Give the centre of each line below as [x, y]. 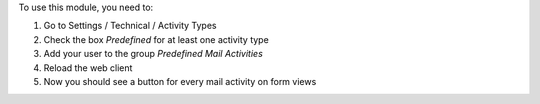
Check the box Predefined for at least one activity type [156, 39]
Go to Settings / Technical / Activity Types [130, 26]
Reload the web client [88, 67]
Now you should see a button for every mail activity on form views [180, 81]
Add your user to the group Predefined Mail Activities [153, 54]
